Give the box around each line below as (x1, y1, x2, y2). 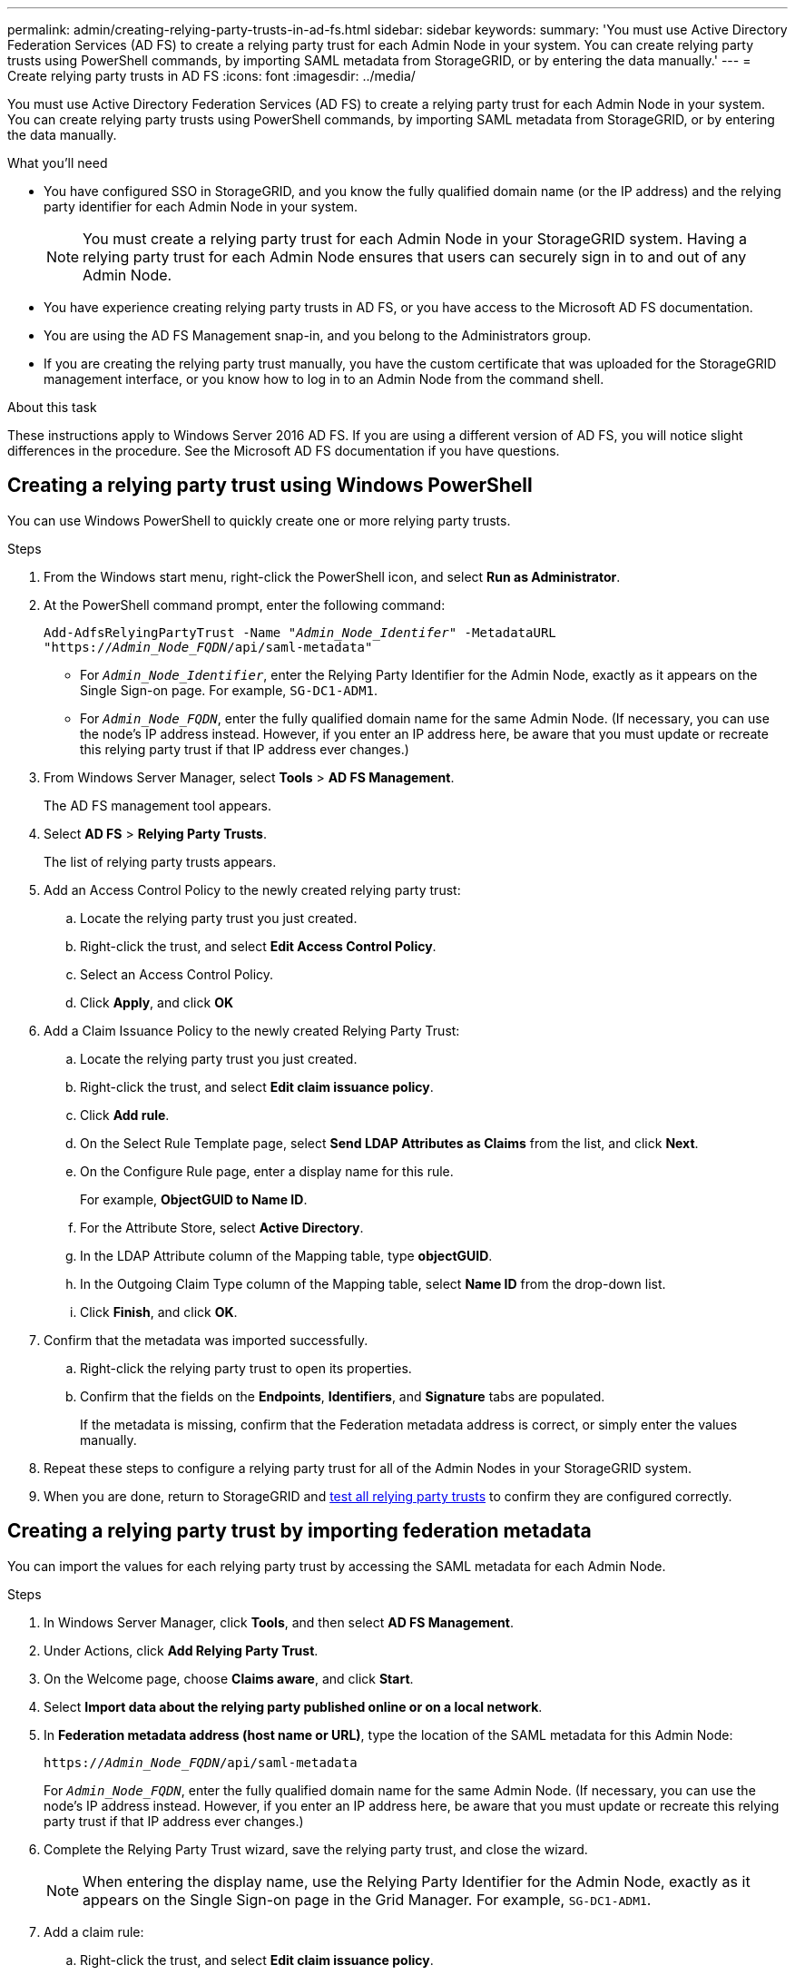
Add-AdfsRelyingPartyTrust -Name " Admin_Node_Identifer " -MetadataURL (44, 624, 556, 640)
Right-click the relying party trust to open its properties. (80, 1360, 412, 1376)
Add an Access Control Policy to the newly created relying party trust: (44, 881, 461, 898)
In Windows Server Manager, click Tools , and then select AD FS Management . (44, 1614, 515, 1630)
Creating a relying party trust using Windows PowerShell (7, 474, 533, 497)
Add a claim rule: (44, 1923, 144, 1940)
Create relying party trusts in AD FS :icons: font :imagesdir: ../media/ (7, 68, 416, 84)
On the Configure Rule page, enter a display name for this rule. (80, 1163, 454, 1179)
